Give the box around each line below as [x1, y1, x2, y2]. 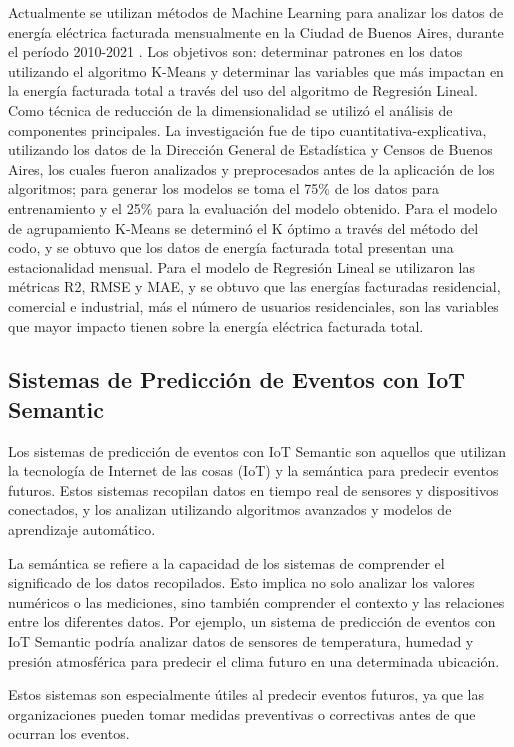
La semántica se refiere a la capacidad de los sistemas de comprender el [8, 552, 445, 573]
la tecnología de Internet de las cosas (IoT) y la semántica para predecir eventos [8, 460, 499, 481]
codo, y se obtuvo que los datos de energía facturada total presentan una [8, 237, 454, 258]
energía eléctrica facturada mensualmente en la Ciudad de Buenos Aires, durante [8, 21, 504, 42]
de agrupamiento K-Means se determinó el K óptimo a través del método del [8, 217, 479, 238]
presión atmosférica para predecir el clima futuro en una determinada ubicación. [8, 650, 500, 671]
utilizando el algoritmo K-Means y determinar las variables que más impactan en [8, 60, 504, 81]
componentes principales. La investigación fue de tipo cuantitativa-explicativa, [8, 119, 487, 140]
